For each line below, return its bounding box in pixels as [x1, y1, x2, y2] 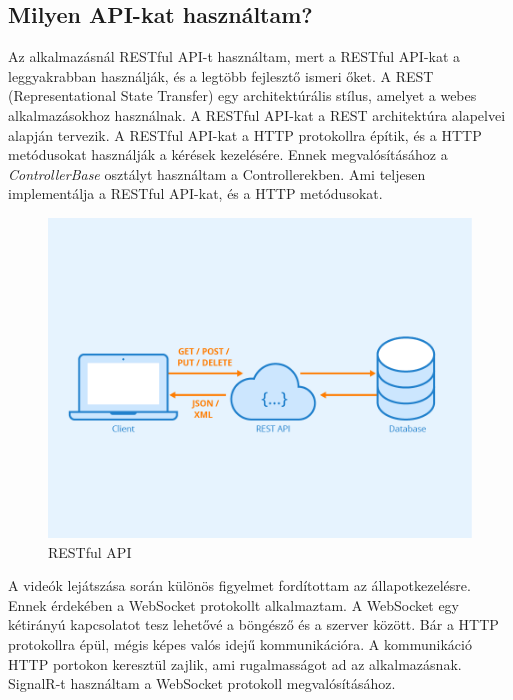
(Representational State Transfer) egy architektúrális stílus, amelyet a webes [8, 85, 477, 106]
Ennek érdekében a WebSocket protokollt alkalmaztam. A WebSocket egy [8, 594, 459, 615]
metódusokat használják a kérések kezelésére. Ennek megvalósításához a [8, 144, 448, 165]
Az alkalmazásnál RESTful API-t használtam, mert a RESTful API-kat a [8, 46, 461, 67]
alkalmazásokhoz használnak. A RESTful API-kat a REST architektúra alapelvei [8, 104, 506, 125]
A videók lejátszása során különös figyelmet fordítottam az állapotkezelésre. [8, 575, 471, 596]
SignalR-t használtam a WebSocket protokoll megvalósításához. [8, 673, 396, 694]
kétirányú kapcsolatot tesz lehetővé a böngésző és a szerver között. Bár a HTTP [8, 614, 499, 635]
